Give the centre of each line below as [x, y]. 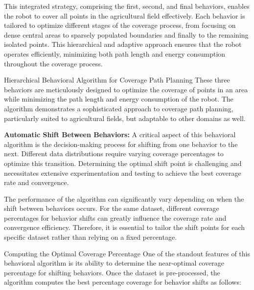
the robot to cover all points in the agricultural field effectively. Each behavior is [125, 15]
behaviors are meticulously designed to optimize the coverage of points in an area [126, 89]
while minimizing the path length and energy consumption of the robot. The [119, 99]
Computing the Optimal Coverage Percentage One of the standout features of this [127, 253]
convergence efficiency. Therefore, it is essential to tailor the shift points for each [125, 227]
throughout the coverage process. [53, 63]
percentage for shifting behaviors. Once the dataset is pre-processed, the [112, 272]
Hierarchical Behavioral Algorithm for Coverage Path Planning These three [117, 80]
